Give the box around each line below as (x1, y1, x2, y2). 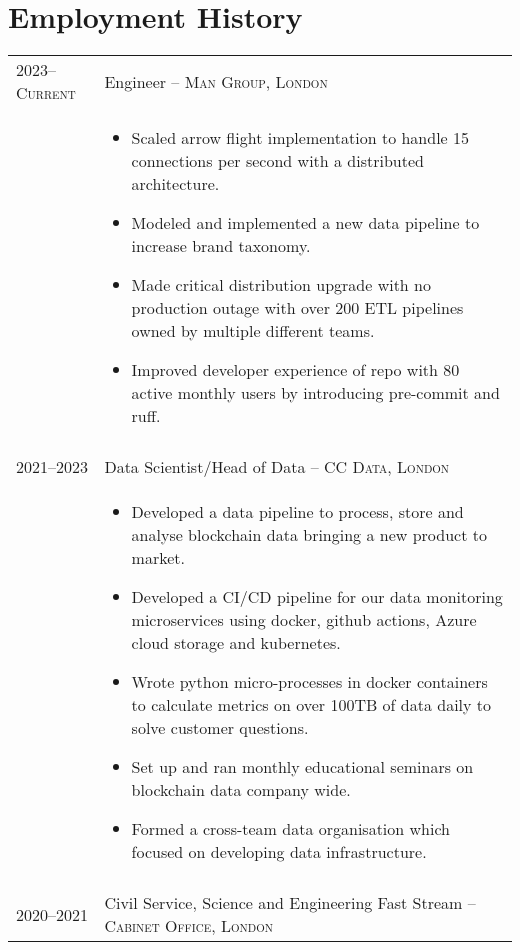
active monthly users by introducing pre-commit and (131, 381, 500, 405)
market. (131, 546, 185, 570)
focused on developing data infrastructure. (131, 840, 427, 864)
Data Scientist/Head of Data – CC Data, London (104, 455, 450, 479)
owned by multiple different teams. (131, 319, 375, 343)
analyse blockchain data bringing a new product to (131, 523, 487, 547)
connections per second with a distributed (131, 149, 424, 173)
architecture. (131, 172, 220, 196)
